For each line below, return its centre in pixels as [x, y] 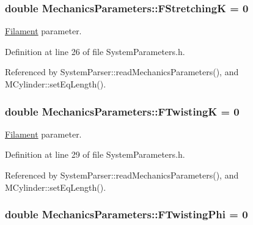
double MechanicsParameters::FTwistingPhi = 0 [127, 214]
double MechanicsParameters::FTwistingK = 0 [122, 111]
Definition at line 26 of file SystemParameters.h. [95, 51]
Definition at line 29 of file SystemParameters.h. [95, 154]
